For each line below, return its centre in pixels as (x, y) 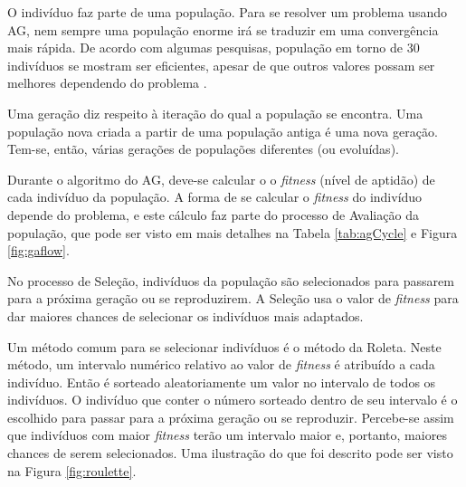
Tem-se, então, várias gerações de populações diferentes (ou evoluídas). (203, 149)
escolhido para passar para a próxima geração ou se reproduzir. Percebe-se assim (231, 417)
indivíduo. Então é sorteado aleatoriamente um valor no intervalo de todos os (222, 382)
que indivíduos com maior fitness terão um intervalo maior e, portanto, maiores (227, 435)
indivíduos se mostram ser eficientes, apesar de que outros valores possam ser (221, 65)
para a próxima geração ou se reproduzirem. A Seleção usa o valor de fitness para (233, 298)
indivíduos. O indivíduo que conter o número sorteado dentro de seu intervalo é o (233, 400)
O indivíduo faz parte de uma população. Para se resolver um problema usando (227, 12)
